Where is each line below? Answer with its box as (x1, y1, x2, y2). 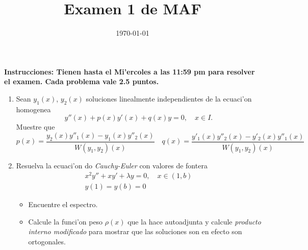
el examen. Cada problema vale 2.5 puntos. (4, 76, 159, 87)
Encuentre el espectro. (28, 199, 98, 210)
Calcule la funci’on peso (28, 216, 103, 227)
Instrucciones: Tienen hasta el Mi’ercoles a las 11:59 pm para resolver (4, 66, 255, 77)
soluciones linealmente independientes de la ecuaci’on (86, 93, 252, 104)
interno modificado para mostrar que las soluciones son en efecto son (28, 226, 242, 237)
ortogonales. (28, 236, 66, 247)
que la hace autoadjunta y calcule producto (127, 216, 261, 227)
